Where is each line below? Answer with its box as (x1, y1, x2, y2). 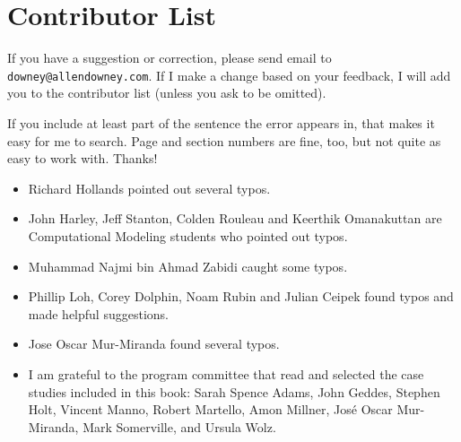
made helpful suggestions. (28, 304, 169, 323)
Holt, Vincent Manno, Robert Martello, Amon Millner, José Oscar (28, 400, 393, 419)
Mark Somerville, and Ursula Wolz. (83, 417, 276, 436)
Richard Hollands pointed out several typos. (28, 178, 271, 197)
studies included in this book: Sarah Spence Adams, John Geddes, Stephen (28, 382, 440, 401)
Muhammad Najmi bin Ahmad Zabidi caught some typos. (28, 256, 348, 275)
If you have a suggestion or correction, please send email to (7, 48, 332, 67)
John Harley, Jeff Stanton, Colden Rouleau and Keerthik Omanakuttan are (28, 209, 442, 228)
